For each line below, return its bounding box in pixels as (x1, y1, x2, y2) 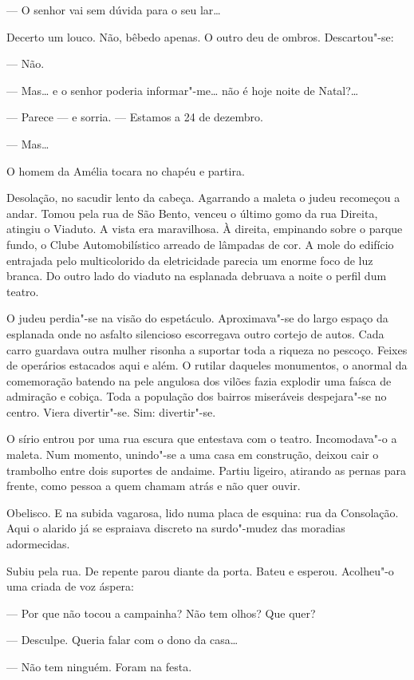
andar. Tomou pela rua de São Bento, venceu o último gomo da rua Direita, (6, 204, 378, 221)
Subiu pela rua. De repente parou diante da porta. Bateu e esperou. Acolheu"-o (6, 562, 394, 579)
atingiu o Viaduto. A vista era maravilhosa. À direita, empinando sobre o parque (6, 220, 403, 237)
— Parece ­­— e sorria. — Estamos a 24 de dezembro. (6, 109, 263, 125)
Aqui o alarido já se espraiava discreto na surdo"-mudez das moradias (6, 520, 345, 536)
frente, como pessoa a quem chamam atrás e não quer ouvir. (6, 477, 301, 494)
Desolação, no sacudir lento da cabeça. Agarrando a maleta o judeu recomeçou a (6, 189, 400, 206)
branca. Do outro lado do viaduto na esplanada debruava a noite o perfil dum (6, 267, 387, 284)
